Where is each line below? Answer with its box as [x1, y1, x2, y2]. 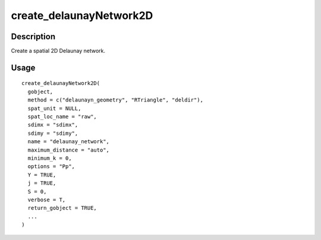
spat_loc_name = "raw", [27, 113, 97, 120]
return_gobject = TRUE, [27, 205, 97, 211]
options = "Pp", [27, 163, 75, 170]
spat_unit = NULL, [27, 105, 81, 112]
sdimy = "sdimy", [27, 130, 78, 137]
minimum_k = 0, [27, 154, 72, 162]
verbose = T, [27, 196, 66, 203]
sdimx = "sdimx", [27, 122, 78, 128]
